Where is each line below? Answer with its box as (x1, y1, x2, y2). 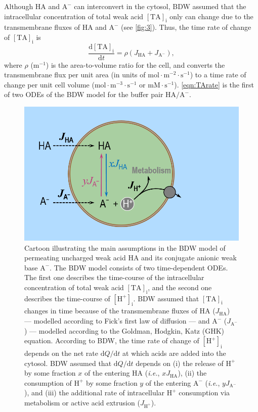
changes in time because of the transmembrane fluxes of (24, 305, 197, 316)
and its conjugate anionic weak (141, 252, 237, 263)
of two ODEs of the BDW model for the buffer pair (4, 89, 163, 100)
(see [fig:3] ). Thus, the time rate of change (121, 22, 251, 32)
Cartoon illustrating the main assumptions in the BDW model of (24, 242, 226, 253)
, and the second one (148, 282, 212, 292)
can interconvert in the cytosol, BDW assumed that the (74, 1, 246, 11)
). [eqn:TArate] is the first (174, 79, 254, 89)
